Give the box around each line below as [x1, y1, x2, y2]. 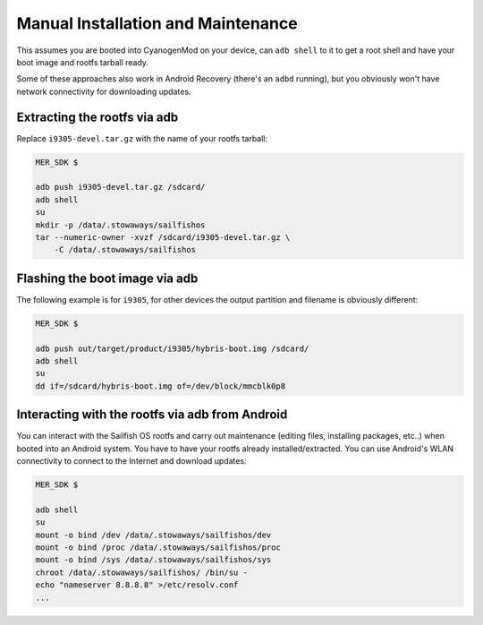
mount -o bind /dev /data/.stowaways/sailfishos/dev [35, 529, 272, 540]
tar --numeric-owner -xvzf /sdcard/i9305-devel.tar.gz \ [35, 232, 291, 242]
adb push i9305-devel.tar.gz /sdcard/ [35, 182, 206, 193]
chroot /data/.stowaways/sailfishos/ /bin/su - [35, 567, 248, 578]
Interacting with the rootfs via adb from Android [16, 407, 288, 423]
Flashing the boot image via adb [16, 270, 199, 286]
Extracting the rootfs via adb [16, 109, 179, 124]
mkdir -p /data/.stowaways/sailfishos [35, 219, 206, 230]
